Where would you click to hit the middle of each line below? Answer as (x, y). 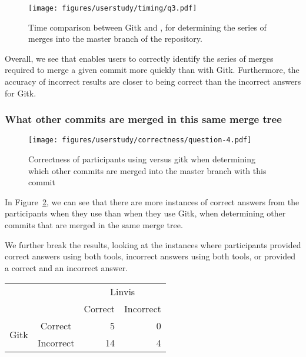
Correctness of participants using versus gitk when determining (142, 159)
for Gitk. (21, 93)
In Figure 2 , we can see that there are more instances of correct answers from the (152, 201)
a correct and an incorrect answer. (66, 267)
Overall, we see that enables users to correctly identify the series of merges (139, 58)
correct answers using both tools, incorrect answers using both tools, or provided (150, 256)
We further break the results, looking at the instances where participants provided (153, 244)
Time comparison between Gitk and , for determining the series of (147, 27)
